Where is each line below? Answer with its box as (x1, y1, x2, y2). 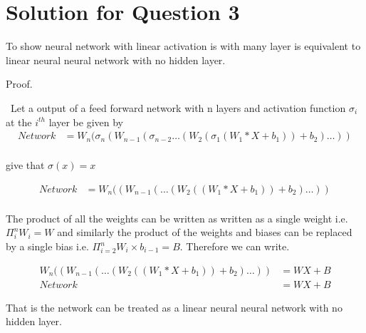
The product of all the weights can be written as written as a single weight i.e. (6, 210, 348, 225)
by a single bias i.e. (6, 239, 89, 253)
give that (6, 158, 45, 173)
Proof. (6, 76, 33, 91)
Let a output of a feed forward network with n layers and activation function (10, 100, 346, 115)
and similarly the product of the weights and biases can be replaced (57, 225, 352, 240)
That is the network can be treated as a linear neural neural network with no (6, 299, 343, 314)
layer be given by (48, 114, 123, 129)
